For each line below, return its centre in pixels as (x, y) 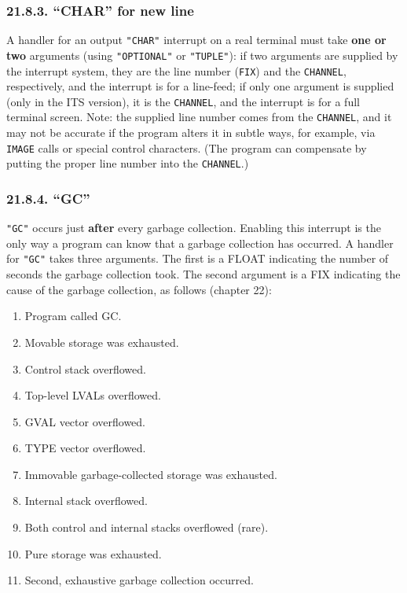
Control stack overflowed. (85, 368)
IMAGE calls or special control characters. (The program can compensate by (187, 147)
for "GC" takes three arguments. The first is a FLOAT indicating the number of (198, 258)
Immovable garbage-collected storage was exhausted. (151, 474)
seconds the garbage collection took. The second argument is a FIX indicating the (203, 274)
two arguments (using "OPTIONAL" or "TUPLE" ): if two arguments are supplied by (202, 55)
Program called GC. (73, 316)
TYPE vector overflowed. (85, 448)
